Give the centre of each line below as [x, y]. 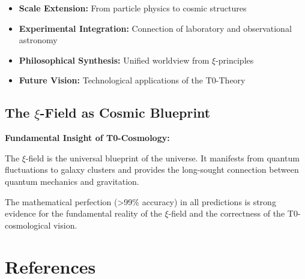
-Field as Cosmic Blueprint [125, 112]
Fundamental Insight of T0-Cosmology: [87, 138]
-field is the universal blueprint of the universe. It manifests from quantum [162, 157]
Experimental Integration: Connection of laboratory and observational [155, 28]
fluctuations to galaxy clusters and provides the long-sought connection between [152, 169]
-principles [235, 60]
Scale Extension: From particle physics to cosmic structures [133, 8]
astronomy [38, 40]
